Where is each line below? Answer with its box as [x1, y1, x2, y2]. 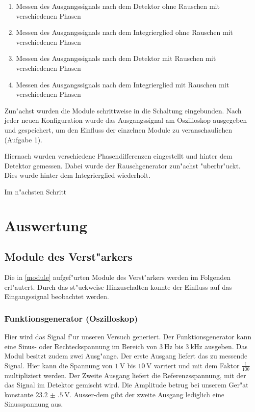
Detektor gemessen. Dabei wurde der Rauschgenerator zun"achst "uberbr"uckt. [4, 160, 241, 170]
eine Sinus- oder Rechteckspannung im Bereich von [4, 341, 157, 351]
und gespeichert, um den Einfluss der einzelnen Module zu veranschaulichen [4, 124, 232, 135]
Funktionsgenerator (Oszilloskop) [4, 312, 138, 324]
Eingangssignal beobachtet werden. [4, 291, 109, 302]
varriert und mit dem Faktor [153, 360, 240, 370]
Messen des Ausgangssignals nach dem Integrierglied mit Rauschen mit [16, 79, 229, 89]
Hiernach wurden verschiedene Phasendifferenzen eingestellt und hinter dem [4, 151, 232, 161]
